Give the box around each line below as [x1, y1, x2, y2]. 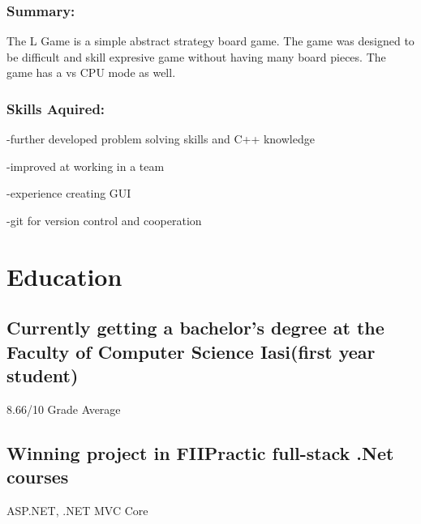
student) [6, 363, 79, 388]
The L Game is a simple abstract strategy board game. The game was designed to [6, 32, 415, 49]
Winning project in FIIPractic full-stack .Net [6, 440, 394, 465]
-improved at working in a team [6, 157, 165, 174]
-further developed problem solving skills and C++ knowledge [6, 130, 315, 147]
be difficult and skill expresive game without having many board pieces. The [6, 48, 386, 65]
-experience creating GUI [6, 185, 131, 202]
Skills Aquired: [6, 98, 105, 118]
